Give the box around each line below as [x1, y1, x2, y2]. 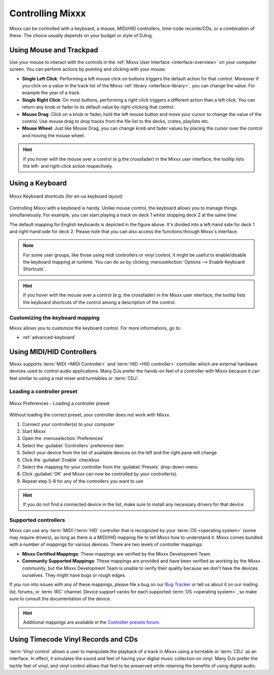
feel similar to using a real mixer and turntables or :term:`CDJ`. [9, 375, 140, 381]
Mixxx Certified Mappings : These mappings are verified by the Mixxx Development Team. [22, 550, 212, 557]
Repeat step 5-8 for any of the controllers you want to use [22, 478, 144, 484]
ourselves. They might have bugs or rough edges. [22, 572, 126, 578]
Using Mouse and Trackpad [9, 46, 98, 54]
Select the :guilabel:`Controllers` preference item [22, 442, 124, 448]
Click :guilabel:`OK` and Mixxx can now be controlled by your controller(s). [22, 471, 178, 477]
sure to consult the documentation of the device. [9, 596, 112, 602]
